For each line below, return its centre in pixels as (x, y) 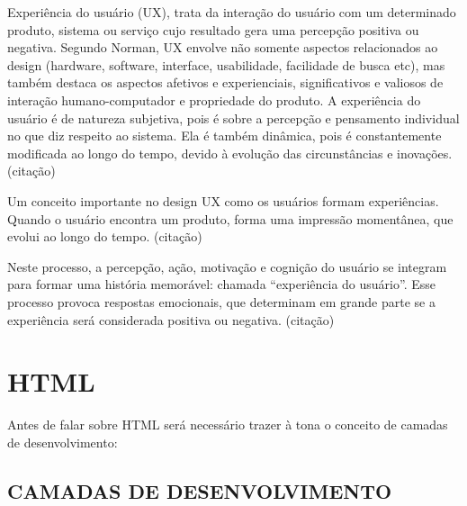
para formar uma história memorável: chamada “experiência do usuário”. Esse (221, 284)
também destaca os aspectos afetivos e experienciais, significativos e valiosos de (225, 82)
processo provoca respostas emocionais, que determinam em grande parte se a (221, 301)
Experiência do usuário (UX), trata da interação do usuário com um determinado (232, 12)
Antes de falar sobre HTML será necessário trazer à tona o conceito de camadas (228, 425)
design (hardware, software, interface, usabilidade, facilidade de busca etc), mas (226, 64)
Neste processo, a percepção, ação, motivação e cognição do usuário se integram (227, 266)
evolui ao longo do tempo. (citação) (105, 236)
